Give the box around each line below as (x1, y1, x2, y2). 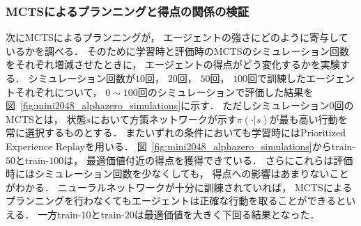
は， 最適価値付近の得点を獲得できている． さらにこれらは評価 (63, 152, 353, 167)
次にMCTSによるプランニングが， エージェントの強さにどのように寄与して (6, 30, 348, 45)
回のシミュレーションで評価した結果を (137, 84, 314, 99)
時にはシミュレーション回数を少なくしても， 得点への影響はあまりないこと (6, 166, 349, 181)
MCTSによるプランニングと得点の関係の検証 (6, 2, 249, 19)
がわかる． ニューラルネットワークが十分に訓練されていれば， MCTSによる (6, 179, 353, 194)
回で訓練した (247, 71, 307, 85)
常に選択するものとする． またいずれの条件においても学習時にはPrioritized (6, 125, 346, 140)
